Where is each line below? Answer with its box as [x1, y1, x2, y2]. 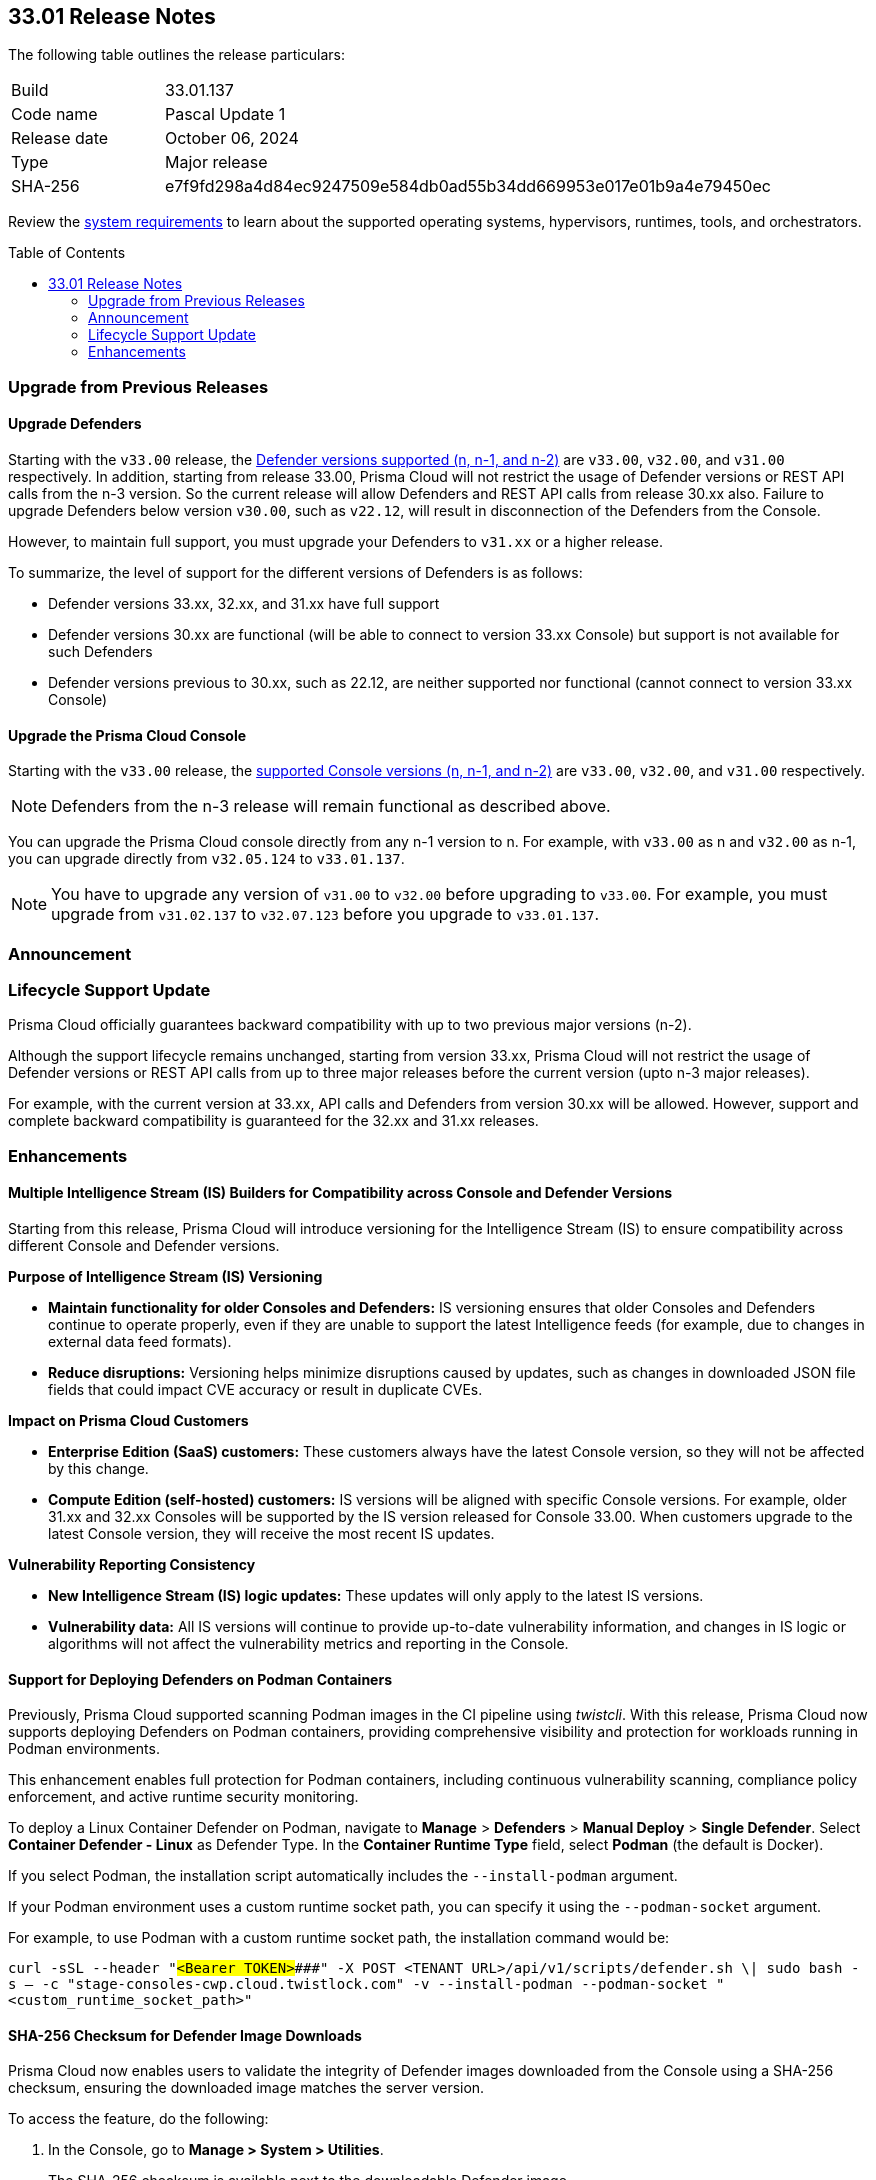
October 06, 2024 [164, 128, 299, 149]
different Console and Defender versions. [8, 1236, 280, 1254]
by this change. [48, 1459, 149, 1477]
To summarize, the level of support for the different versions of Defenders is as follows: [8, 564, 583, 582]
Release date [11, 128, 109, 149]
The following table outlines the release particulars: [8, 46, 345, 64]
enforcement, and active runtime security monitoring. [8, 1788, 359, 1806]
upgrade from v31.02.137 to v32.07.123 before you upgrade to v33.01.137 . [51, 904, 600, 925]
